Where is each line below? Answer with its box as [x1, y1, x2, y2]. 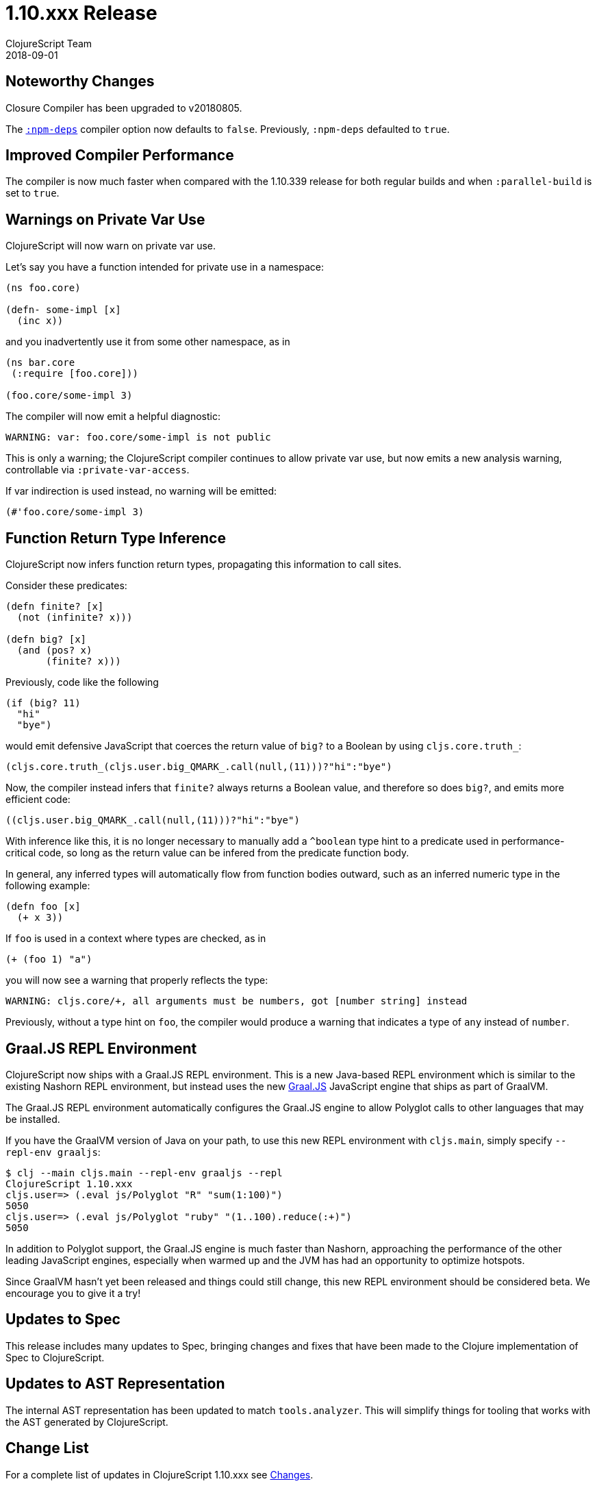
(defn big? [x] [5, 634, 87, 645]
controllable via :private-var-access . [5, 464, 190, 476]
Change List [5, 1439, 89, 1457]
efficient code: [5, 793, 71, 806]
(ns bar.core [5, 357, 75, 369]
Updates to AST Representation [5, 1375, 225, 1393]
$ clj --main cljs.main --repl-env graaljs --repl [5, 1167, 283, 1178]
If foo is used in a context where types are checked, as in [5, 932, 266, 945]
